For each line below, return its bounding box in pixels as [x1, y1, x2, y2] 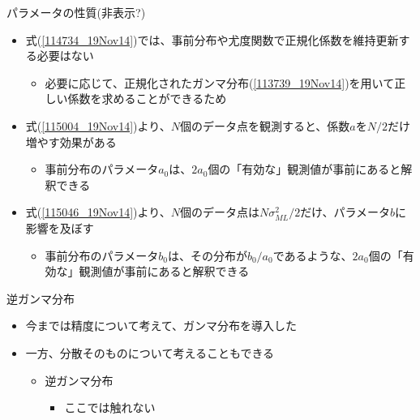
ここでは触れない [64, 399, 156, 416]
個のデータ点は [179, 204, 259, 221]
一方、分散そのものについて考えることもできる [25, 344, 275, 361]
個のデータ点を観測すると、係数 [179, 117, 350, 134]
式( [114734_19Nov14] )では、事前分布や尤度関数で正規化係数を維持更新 [25, 31, 399, 48]
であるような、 [272, 246, 353, 264]
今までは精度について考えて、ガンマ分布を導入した [25, 317, 297, 334]
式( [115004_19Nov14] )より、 [25, 117, 171, 134]
